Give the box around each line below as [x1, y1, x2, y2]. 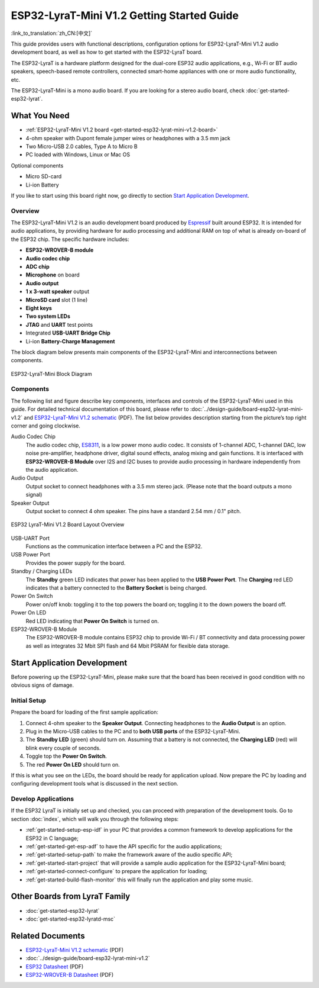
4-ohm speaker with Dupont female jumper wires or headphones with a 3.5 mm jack [25, 134, 230, 141]
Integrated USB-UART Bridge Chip [25, 329, 110, 337]
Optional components [11, 162, 64, 169]
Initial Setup [11, 696, 47, 704]
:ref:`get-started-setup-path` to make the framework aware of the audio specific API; [25, 851, 233, 858]
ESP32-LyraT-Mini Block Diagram [11, 370, 92, 377]
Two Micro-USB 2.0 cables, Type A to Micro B [25, 143, 138, 150]
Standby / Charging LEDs [11, 568, 73, 575]
